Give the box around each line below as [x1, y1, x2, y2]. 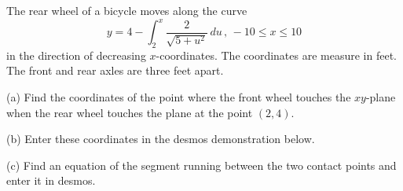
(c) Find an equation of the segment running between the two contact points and [6, 156, 397, 173]
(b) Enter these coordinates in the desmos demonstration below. [6, 130, 315, 147]
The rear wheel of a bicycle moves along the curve [6, 2, 247, 18]
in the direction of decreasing [6, 46, 146, 63]
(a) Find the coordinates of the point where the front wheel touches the [6, 89, 351, 105]
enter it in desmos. [6, 172, 96, 189]
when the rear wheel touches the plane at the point [6, 104, 253, 120]
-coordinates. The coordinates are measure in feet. [156, 46, 397, 63]
